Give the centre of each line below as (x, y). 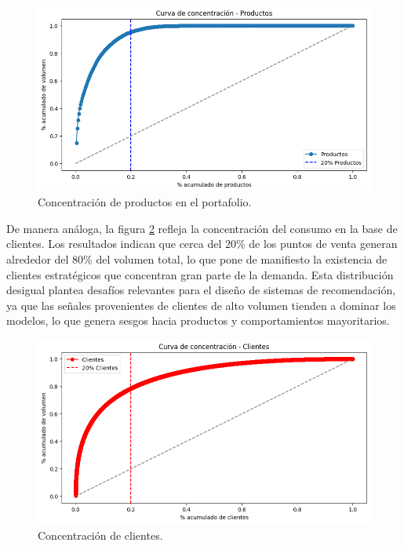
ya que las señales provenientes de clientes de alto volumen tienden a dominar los (201, 305)
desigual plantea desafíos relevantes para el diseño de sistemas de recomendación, (201, 290)
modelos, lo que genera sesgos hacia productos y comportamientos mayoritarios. (198, 320)
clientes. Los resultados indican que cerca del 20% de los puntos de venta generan (202, 244)
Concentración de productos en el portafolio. (145, 202)
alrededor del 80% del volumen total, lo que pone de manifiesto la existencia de (197, 258)
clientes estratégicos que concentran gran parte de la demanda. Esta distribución (200, 274)
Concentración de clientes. (100, 535)
